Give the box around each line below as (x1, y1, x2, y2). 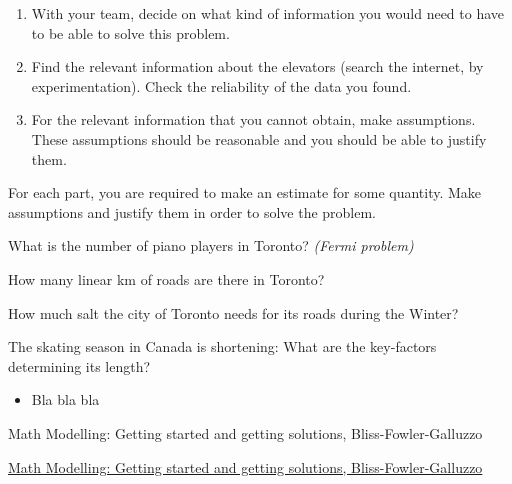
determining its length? (8, 355, 151, 376)
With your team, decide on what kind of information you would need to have (31, 3, 505, 23)
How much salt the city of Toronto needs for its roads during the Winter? (8, 302, 459, 323)
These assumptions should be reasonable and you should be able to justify (31, 128, 487, 149)
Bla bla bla (31, 389, 100, 410)
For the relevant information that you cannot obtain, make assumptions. (31, 109, 476, 130)
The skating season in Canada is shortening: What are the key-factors (8, 336, 437, 357)
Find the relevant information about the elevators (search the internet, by (31, 56, 484, 77)
